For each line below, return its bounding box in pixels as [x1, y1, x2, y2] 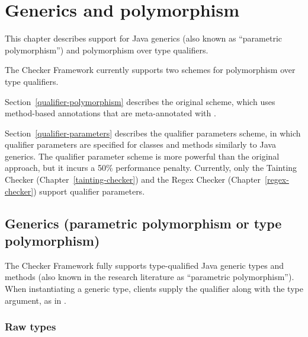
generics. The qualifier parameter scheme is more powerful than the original [5, 150, 280, 162]
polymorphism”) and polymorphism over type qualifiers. [5, 43, 208, 56]
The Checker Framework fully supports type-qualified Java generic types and [5, 259, 284, 271]
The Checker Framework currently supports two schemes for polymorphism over [5, 63, 296, 76]
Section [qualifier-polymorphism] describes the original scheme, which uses [5, 95, 275, 107]
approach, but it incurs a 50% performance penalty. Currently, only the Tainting [5, 161, 297, 174]
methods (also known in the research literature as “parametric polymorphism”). [5, 271, 294, 283]
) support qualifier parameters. [33, 185, 145, 197]
